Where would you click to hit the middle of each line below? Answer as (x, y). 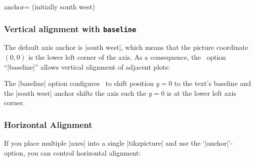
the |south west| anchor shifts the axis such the (75, 93)
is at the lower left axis (201, 93)
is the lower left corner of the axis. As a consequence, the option (127, 57)
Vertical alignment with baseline (70, 28)
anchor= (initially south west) (50, 6)
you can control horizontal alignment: (84, 152)
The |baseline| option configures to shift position (79, 83)
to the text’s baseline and (213, 83)
